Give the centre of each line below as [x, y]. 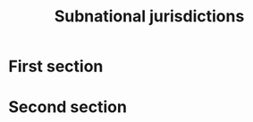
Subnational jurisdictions [149, 16]
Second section [67, 107]
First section [56, 66]
